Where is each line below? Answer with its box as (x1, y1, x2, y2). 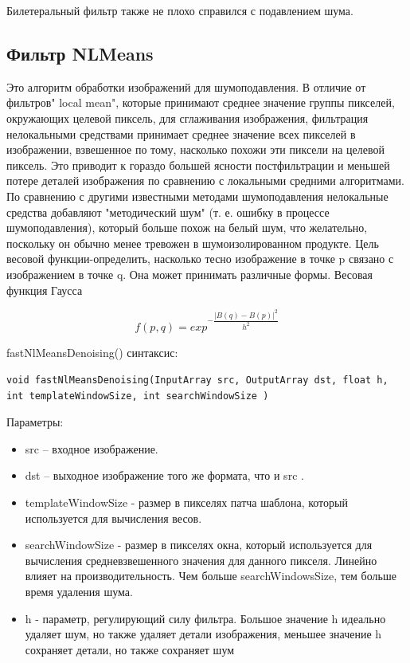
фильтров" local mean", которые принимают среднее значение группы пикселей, (6, 94, 395, 111)
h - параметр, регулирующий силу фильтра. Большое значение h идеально (25, 610, 386, 626)
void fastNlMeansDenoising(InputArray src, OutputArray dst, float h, (6, 375, 389, 386)
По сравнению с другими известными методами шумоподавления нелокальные (6, 187, 389, 204)
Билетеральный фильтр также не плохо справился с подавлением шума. (6, 2, 353, 18)
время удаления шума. (25, 583, 133, 599)
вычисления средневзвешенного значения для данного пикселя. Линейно (25, 551, 377, 568)
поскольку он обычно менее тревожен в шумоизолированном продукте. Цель (6, 234, 379, 251)
